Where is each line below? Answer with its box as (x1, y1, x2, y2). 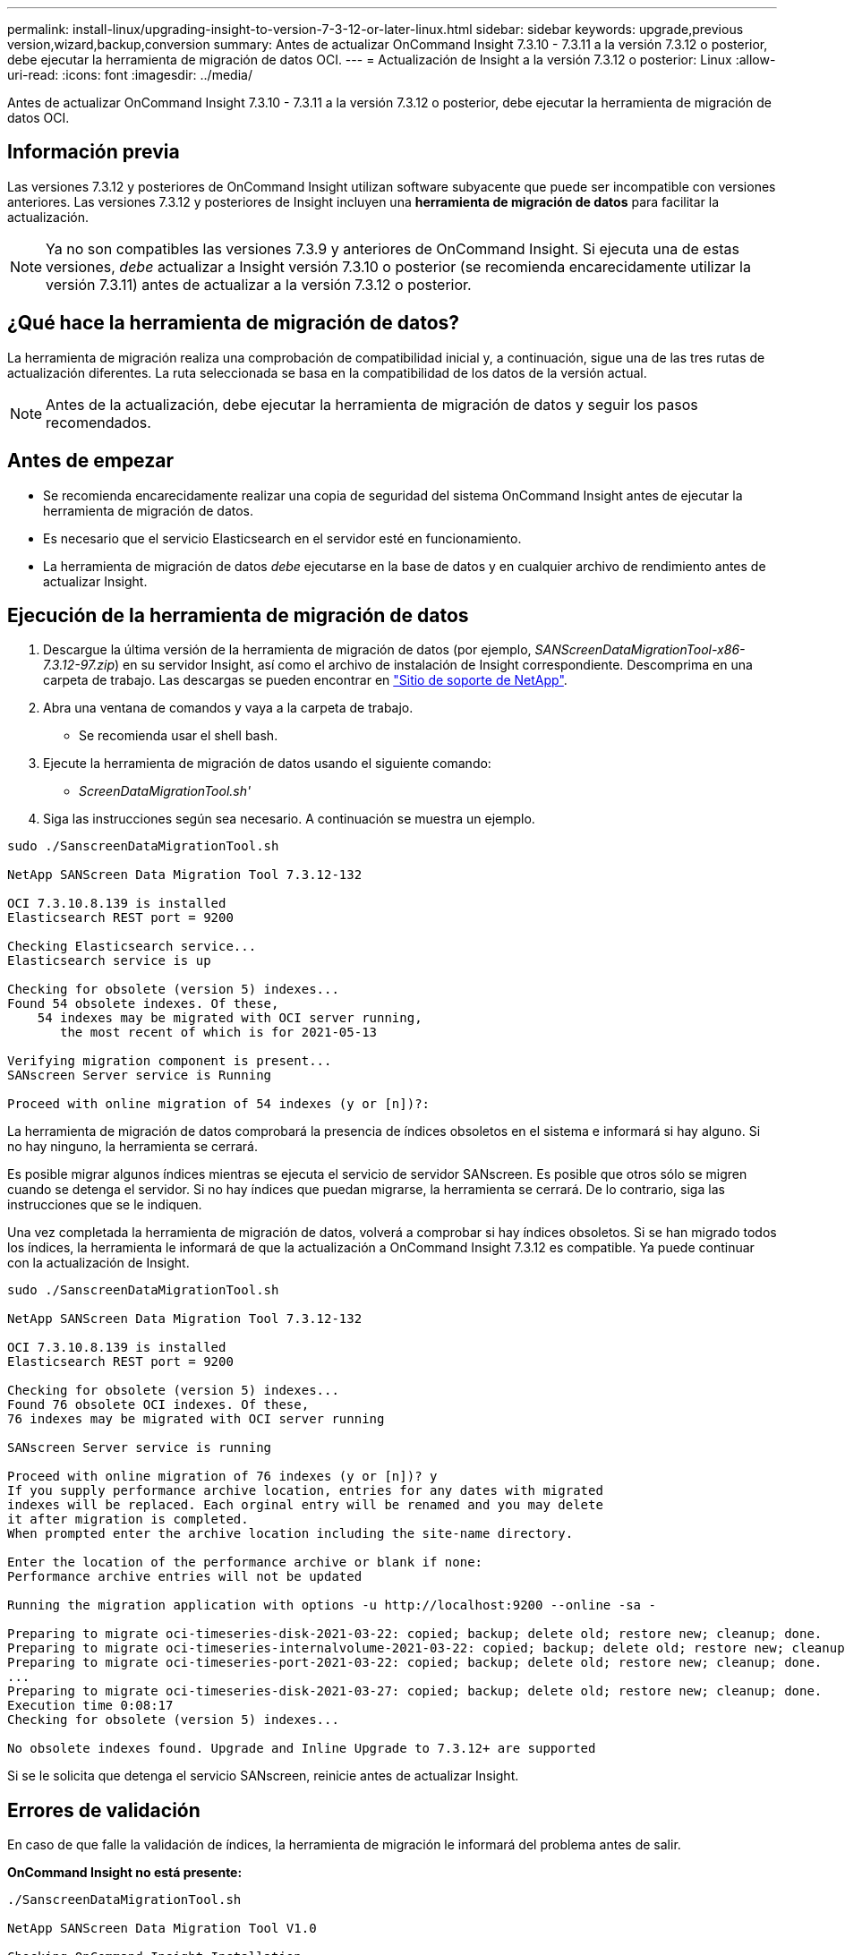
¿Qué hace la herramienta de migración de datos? (7, 312, 460, 335)
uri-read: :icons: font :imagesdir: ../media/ (7, 67, 252, 82)
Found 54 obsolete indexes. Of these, (7, 996, 279, 1012)
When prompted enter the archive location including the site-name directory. (7, 1526, 574, 1541)
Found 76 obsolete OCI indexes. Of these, (7, 1397, 310, 1413)
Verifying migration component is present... (7, 1054, 332, 1069)
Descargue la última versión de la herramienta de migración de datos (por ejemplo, (43, 642, 532, 658)
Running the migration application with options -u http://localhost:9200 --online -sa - (7, 1598, 656, 1613)
